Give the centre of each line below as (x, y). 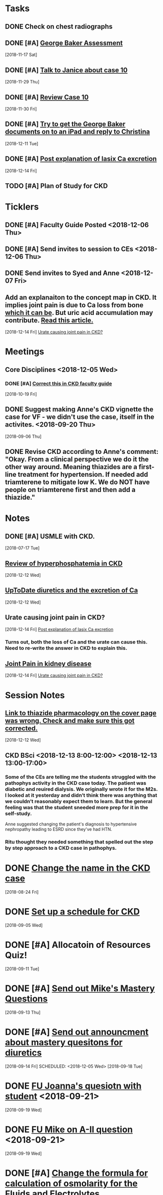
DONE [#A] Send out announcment (77, 1032)
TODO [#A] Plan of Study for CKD (56, 186)
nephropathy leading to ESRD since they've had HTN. (59, 829)
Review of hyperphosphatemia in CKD (64, 563)
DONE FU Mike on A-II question (69, 1129)
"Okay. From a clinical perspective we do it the (77, 460)
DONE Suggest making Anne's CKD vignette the (79, 409)
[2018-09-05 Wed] (24, 925)
